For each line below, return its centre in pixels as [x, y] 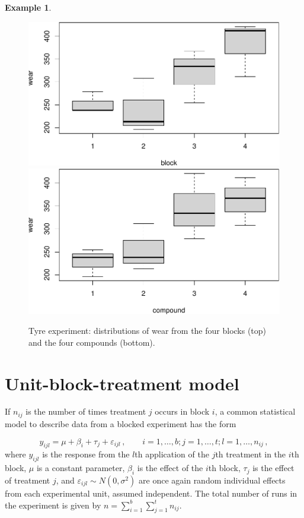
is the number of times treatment [86, 411]
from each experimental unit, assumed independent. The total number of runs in [151, 493]
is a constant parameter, [81, 468]
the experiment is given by [53, 505]
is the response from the [86, 454]
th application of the [172, 454]
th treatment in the [251, 454]
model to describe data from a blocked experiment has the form [121, 423]
